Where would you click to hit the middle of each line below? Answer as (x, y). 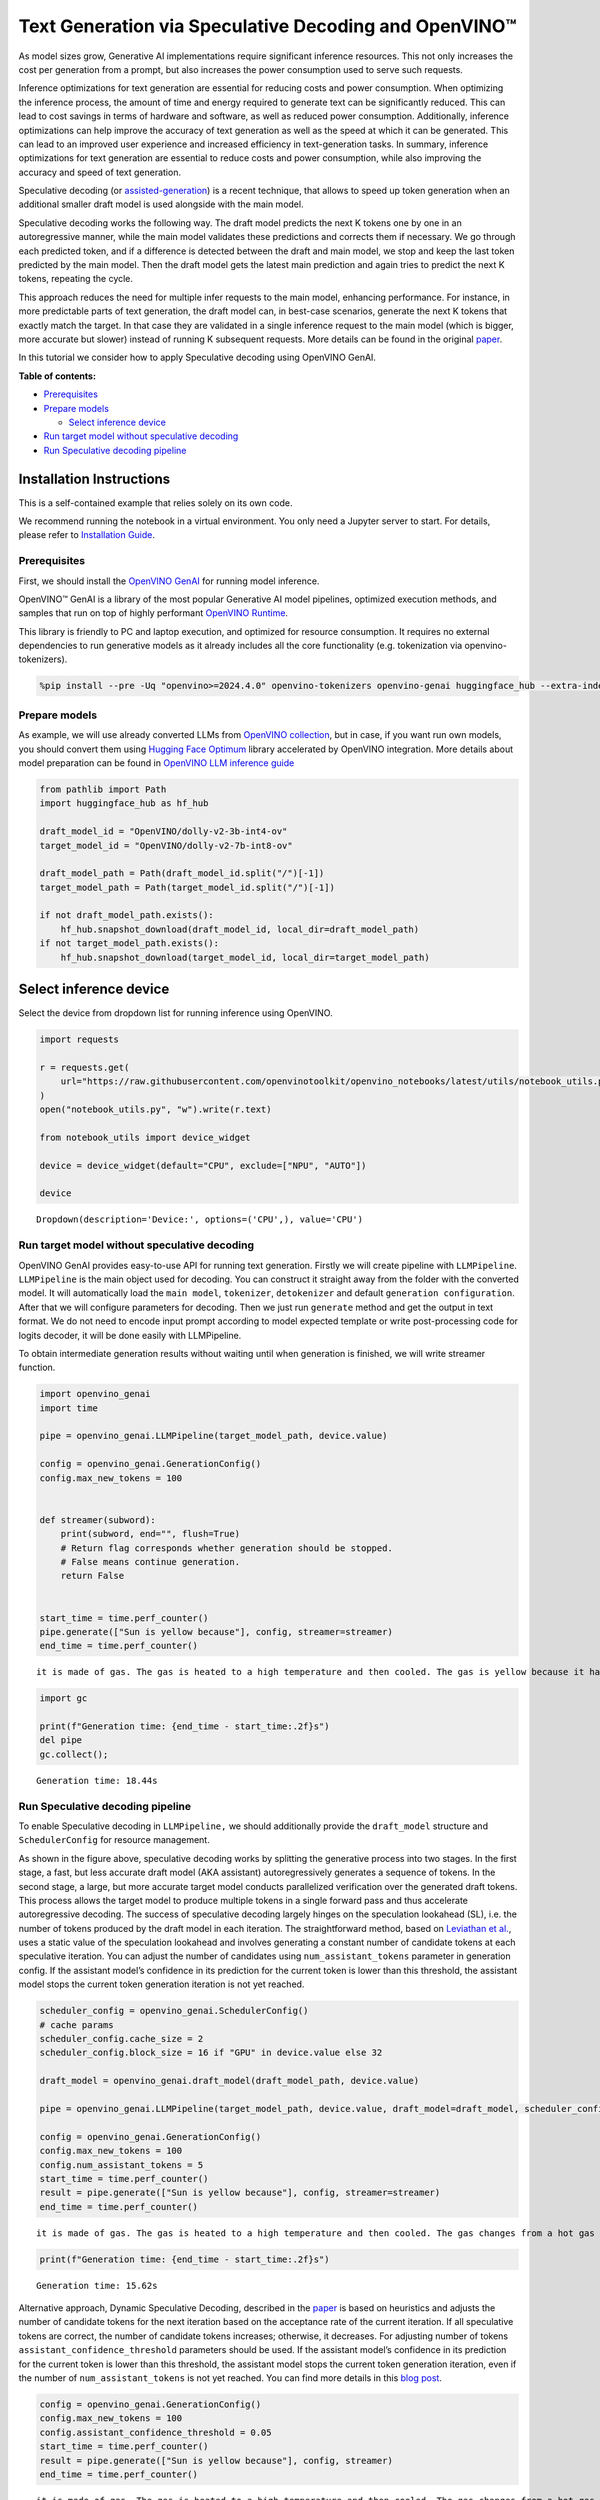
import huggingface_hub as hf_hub (124, 803)
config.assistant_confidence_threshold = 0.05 (155, 2432)
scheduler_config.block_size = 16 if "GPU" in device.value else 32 (211, 2053)
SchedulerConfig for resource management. (114, 1840)
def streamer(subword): (98, 1519)
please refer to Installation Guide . (86, 535)
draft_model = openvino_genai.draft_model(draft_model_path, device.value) (229, 2081)
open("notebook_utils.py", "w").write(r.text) (155, 1109)
